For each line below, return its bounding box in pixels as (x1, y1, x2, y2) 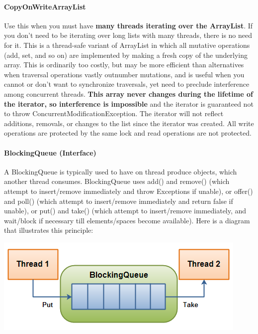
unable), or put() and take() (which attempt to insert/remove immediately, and (4, 205, 247, 216)
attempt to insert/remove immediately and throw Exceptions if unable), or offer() (4, 185, 253, 196)
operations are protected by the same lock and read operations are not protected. (4, 128, 252, 138)
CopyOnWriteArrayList (4, 1, 86, 11)
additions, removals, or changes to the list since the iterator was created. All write (4, 118, 254, 128)
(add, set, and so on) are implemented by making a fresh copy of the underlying (4, 49, 248, 60)
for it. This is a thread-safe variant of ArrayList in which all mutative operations (4, 39, 250, 50)
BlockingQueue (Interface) (4, 147, 96, 158)
